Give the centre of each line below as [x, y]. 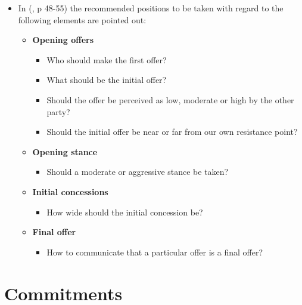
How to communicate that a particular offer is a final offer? [155, 252]
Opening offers [63, 40]
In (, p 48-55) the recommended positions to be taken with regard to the [151, 8]
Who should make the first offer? [107, 59]
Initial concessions [70, 191]
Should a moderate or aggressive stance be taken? [138, 172]
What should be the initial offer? [107, 80]
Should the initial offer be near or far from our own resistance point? [172, 132]
